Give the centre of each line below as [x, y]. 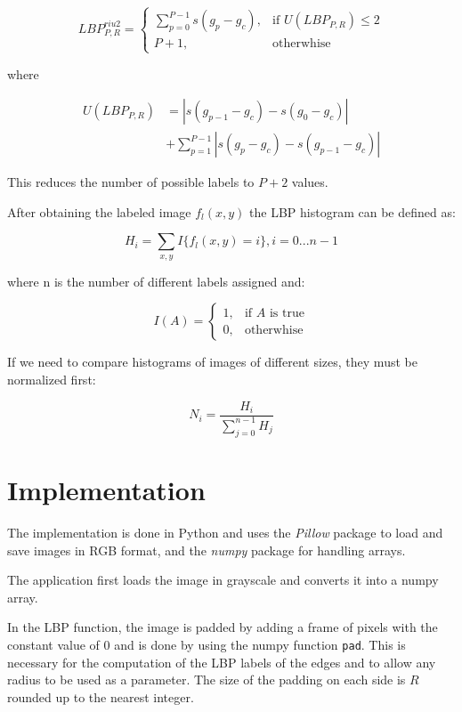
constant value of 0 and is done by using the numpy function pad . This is [207, 644]
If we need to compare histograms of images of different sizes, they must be [212, 362]
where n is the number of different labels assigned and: [156, 281]
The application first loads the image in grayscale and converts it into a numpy [223, 580]
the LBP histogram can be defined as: [353, 211]
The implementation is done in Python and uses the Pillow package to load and [225, 532]
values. [310, 182]
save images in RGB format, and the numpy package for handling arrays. [207, 550]
